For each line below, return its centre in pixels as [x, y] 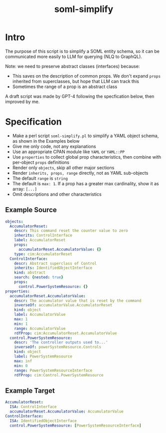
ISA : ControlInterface [33, 407]
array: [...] [25, 189]
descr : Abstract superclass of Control [56, 263]
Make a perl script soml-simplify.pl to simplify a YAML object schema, [85, 136]
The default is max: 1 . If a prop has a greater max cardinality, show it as [85, 183]
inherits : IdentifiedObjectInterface [53, 268]
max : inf [23, 361]
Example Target [30, 391]
